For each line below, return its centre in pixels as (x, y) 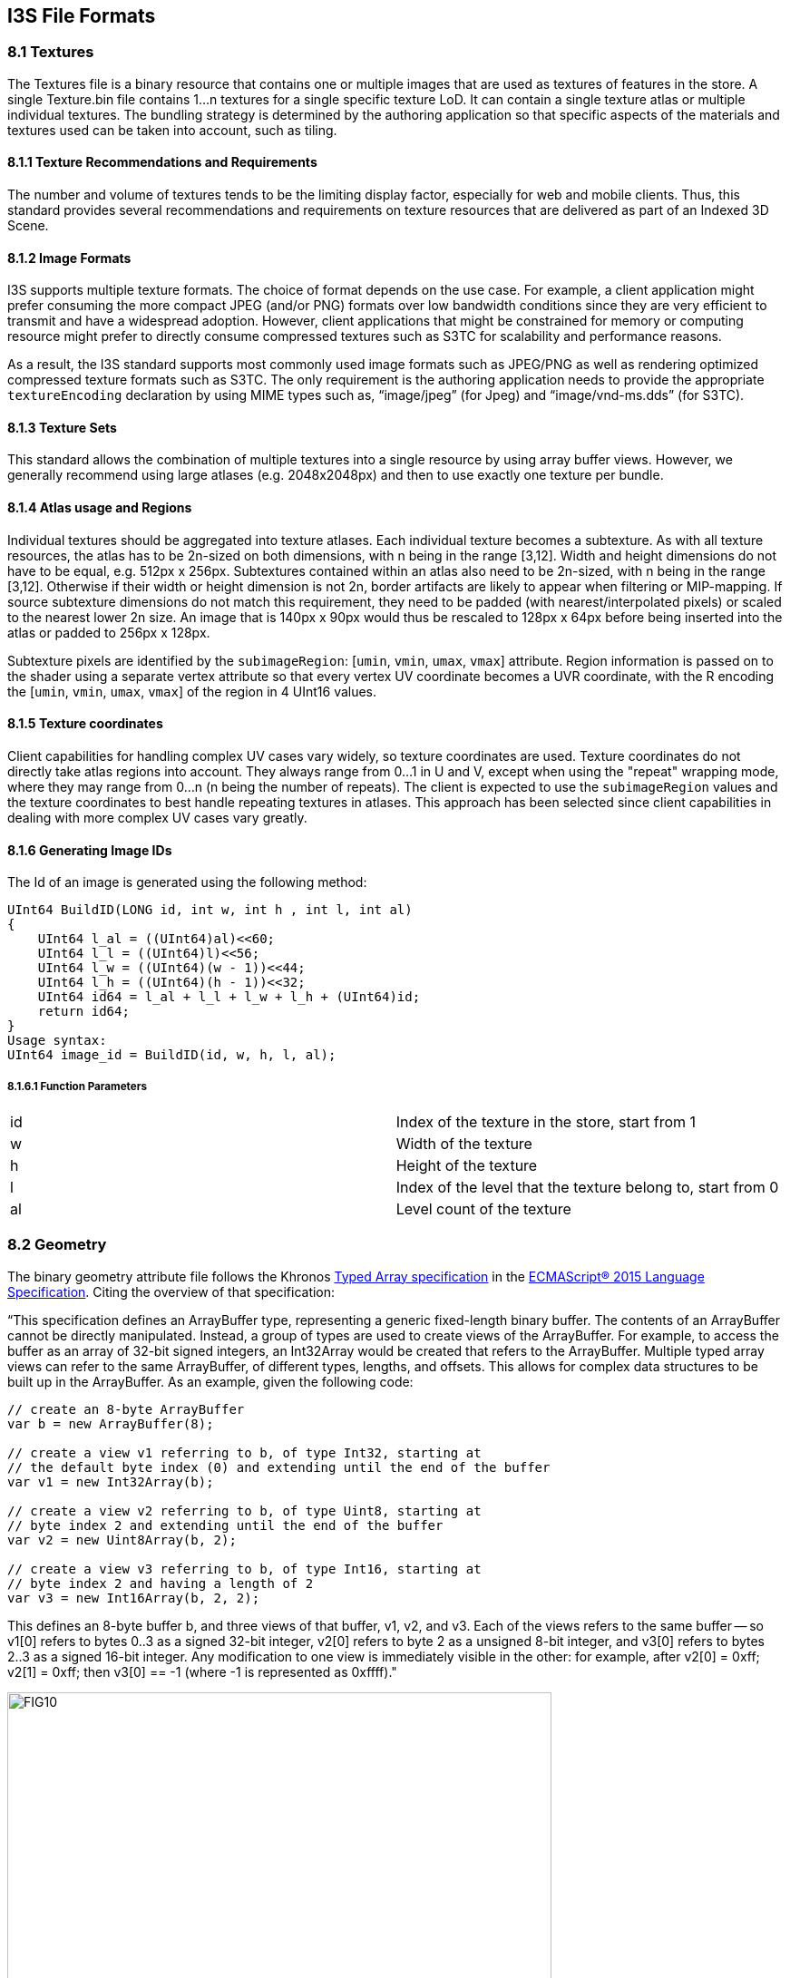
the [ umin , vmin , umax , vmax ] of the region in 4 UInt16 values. (192, 691)
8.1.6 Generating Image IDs (90, 850)
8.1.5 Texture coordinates (85, 724)
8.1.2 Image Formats (69, 258)
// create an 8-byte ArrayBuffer (126, 1409)
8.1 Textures (51, 52)
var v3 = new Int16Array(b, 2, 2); (134, 1598)
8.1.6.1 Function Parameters (77, 1086)
